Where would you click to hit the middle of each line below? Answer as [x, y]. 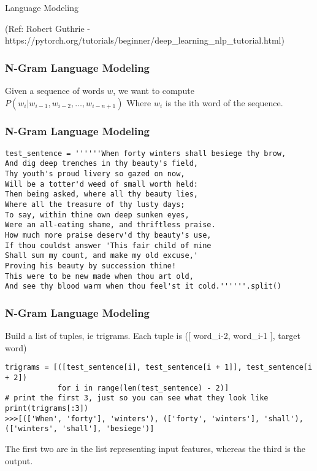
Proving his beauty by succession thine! [91, 266]
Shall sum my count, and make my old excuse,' [101, 256]
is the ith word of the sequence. [224, 102]
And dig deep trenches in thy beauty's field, [101, 164]
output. [19, 460]
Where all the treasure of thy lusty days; [95, 205]
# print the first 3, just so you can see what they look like [137, 398]
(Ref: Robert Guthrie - [48, 28]
